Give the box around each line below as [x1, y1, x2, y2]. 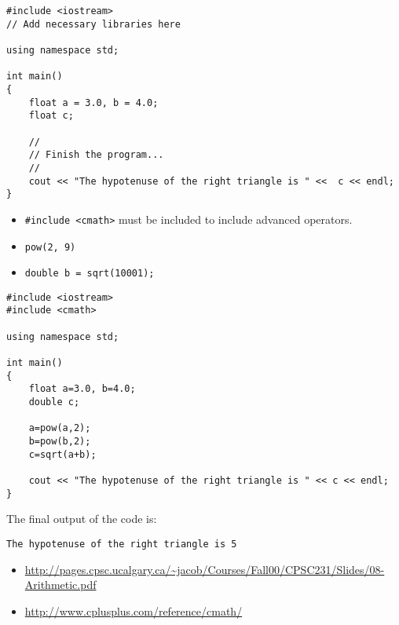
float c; [28, 110, 74, 122]
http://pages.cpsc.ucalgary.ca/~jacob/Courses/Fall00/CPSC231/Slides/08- [24, 561, 385, 577]
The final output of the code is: [6, 510, 157, 527]
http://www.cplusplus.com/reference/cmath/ [24, 602, 243, 619]
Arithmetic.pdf [24, 576, 97, 593]
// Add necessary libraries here [6, 18, 181, 30]
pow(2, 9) [24, 241, 76, 253]
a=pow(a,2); [28, 422, 91, 434]
